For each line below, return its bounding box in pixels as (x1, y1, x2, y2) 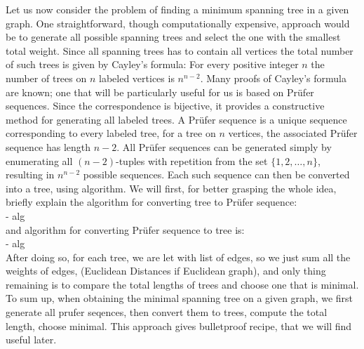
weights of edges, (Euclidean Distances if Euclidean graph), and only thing (6, 263, 326, 278)
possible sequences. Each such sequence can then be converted (83, 167, 350, 182)
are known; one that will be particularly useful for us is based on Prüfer (6, 84, 314, 99)
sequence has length (6, 139, 91, 154)
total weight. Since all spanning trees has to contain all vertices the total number (6, 43, 353, 58)
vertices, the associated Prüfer (228, 126, 358, 140)
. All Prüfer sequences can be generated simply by (116, 139, 332, 154)
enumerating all (6, 153, 73, 168)
